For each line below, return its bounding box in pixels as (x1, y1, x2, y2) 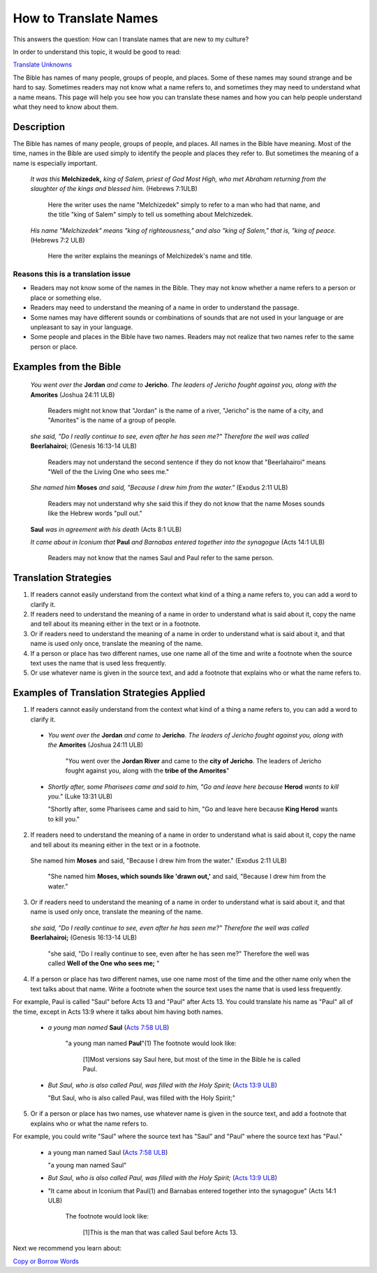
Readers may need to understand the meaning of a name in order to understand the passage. (30, 303, 300, 312)
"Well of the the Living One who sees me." (47, 467, 170, 475)
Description (13, 121, 66, 133)
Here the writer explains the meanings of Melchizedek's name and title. (47, 252, 253, 260)
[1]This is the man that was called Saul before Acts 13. (82, 1228, 238, 1237)
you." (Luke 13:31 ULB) (47, 792, 113, 800)
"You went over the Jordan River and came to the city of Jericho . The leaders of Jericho (65, 756, 322, 765)
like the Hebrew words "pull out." (47, 509, 142, 517)
